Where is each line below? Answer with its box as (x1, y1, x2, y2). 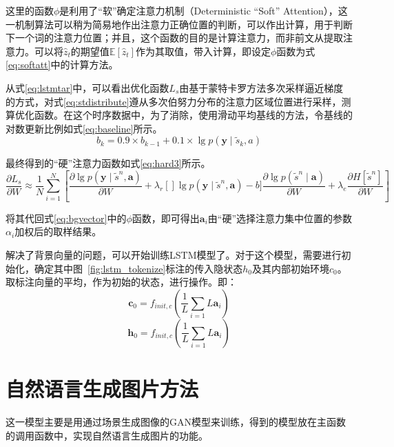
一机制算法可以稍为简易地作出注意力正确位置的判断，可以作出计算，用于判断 (6, 17, 353, 31)
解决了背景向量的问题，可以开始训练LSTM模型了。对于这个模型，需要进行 (6, 248, 342, 261)
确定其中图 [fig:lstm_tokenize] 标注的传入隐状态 (34, 261, 243, 275)
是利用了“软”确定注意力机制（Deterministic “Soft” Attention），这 (59, 3, 348, 17)
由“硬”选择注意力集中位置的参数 (207, 210, 353, 225)
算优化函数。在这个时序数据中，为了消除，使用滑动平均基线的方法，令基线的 (6, 108, 353, 122)
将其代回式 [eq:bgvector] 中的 (6, 210, 127, 225)
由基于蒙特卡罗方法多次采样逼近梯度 (179, 80, 344, 95)
